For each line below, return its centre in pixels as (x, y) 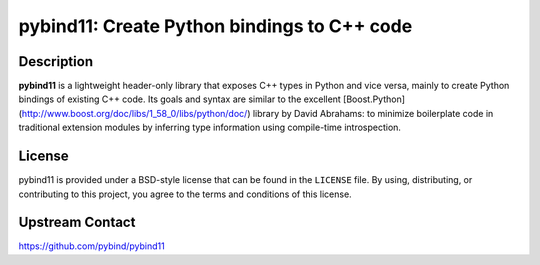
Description (56, 61)
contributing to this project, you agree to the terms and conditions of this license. (185, 194)
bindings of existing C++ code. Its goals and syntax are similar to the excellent (180, 99)
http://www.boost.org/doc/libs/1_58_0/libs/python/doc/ (134, 113)
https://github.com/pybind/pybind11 (91, 246)
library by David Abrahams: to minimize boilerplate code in (373, 113)
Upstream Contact (77, 222)
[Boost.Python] (374, 99)
